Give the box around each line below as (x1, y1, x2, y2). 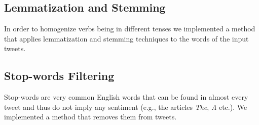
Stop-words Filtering (4, 68, 115, 84)
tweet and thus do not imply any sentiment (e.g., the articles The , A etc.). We (4, 101, 247, 112)
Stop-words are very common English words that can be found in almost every (4, 92, 248, 102)
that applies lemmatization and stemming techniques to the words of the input (4, 33, 249, 44)
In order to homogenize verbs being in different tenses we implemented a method (4, 23, 255, 34)
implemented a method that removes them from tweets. (4, 111, 177, 122)
